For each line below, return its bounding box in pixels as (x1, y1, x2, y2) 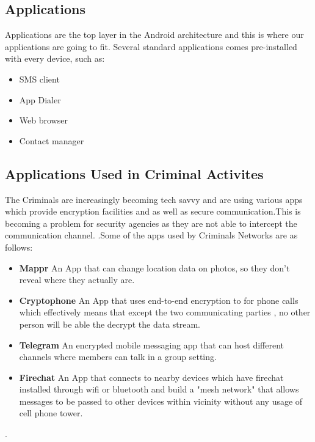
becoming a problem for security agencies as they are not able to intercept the (5, 216, 297, 229)
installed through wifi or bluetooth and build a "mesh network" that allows (19, 383, 299, 396)
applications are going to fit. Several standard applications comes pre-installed (5, 40, 297, 53)
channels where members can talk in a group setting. (19, 350, 217, 363)
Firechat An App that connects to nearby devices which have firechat (19, 370, 284, 383)
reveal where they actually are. (19, 273, 135, 286)
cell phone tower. (19, 407, 83, 419)
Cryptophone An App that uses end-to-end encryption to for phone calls (19, 293, 299, 306)
